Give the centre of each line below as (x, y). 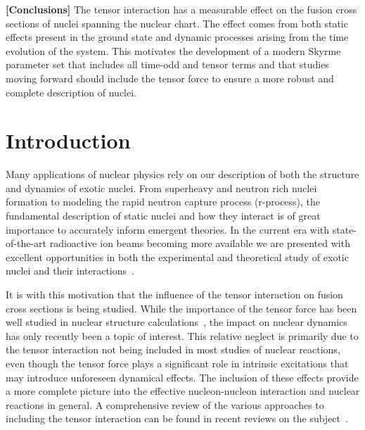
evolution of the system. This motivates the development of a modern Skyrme (173, 50)
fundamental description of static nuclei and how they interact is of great (163, 216)
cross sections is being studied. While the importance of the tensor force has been (181, 308)
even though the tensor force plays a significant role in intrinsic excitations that (177, 363)
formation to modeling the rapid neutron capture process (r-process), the (163, 202)
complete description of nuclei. (71, 92)
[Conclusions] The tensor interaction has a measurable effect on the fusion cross (181, 9)
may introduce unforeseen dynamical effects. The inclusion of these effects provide (182, 377)
